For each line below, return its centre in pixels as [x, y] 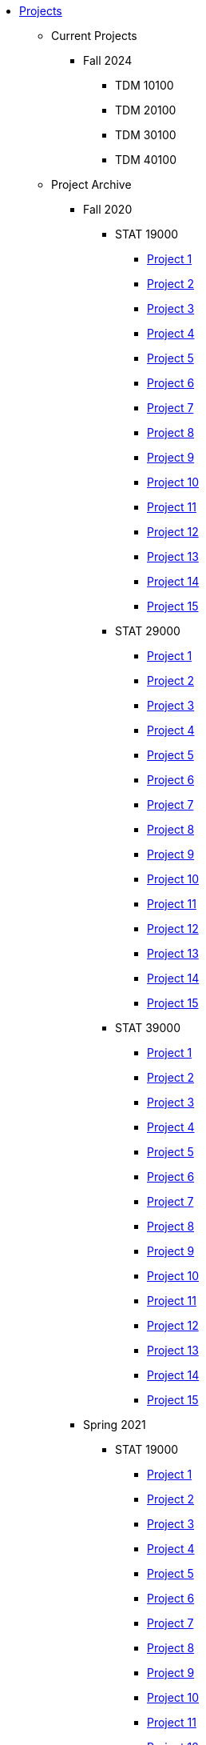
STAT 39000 [148, 1028]
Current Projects [94, 36]
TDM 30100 [146, 135]
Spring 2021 [115, 1425]
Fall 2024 [108, 60]
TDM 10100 [145, 85]
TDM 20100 [146, 110]
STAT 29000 [148, 631]
